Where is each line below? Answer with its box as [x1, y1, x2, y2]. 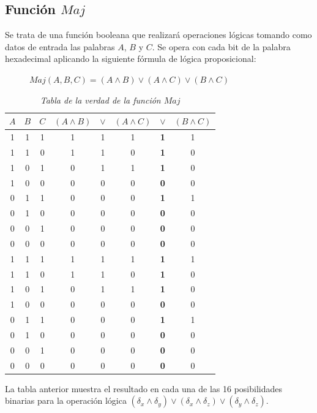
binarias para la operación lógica [5, 394, 127, 407]
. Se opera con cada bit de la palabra [152, 40, 291, 53]
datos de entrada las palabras [5, 40, 115, 53]
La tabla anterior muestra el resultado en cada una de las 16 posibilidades [5, 382, 283, 395]
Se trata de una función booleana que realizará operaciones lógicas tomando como [5, 28, 312, 41]
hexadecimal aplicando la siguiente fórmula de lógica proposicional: [5, 52, 256, 65]
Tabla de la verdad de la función [40, 93, 161, 106]
